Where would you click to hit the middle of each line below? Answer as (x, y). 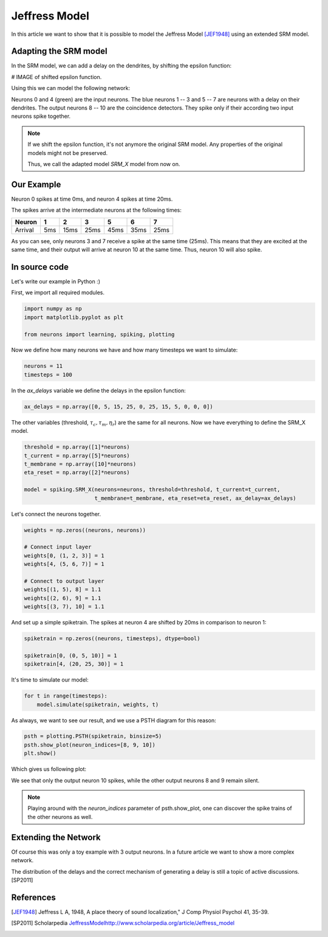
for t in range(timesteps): (66, 696)
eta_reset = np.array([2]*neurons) (77, 472)
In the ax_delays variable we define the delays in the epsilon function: (98, 390)
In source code (40, 267)
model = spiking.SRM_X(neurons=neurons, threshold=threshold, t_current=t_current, (152, 490)
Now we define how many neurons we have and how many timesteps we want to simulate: (125, 350)
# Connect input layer (58, 547)
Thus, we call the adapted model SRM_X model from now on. (104, 164)
